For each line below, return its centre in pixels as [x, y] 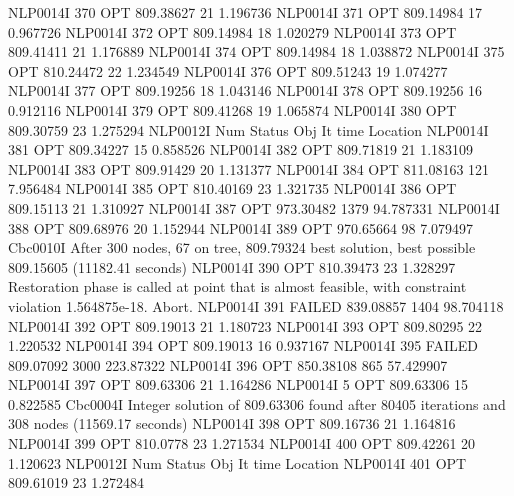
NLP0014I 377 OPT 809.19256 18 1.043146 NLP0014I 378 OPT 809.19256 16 [245, 90]
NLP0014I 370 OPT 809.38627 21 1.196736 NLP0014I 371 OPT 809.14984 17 [245, 12]
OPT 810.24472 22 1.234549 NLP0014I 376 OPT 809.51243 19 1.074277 [228, 70]
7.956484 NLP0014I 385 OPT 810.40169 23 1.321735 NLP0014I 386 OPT [232, 188]
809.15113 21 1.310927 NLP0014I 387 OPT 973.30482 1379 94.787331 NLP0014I [254, 207]
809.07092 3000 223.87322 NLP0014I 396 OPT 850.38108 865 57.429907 [228, 364]
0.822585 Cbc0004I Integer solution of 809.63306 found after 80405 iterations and [257, 403]
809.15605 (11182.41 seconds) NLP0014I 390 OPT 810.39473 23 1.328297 [232, 266]
